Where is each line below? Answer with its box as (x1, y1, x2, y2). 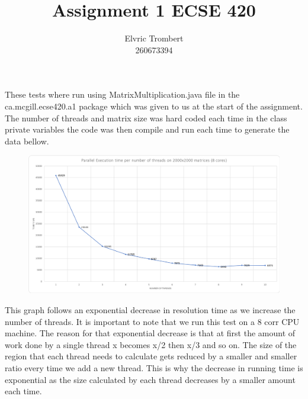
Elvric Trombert (124, 32, 184, 44)
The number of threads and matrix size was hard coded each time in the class (5, 111, 287, 124)
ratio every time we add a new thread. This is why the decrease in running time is (5, 361, 303, 374)
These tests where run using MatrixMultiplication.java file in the (5, 88, 240, 101)
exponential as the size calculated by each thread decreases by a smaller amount (5, 373, 296, 385)
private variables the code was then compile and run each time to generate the (5, 123, 290, 136)
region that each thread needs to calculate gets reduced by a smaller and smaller (5, 350, 297, 362)
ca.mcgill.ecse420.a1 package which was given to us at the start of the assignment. (5, 99, 303, 112)
